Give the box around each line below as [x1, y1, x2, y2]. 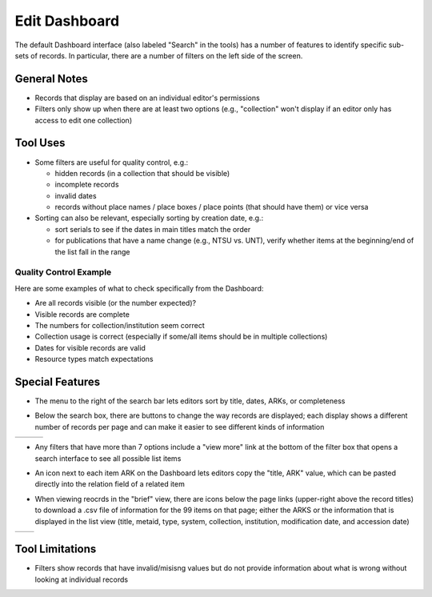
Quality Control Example [14, 266, 112, 278]
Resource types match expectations [34, 355, 154, 364]
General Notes [14, 72, 88, 86]
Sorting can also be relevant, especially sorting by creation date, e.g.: [34, 213, 264, 223]
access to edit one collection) [34, 115, 132, 125]
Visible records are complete [34, 309, 130, 319]
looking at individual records [34, 575, 128, 584]
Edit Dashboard [14, 12, 120, 30]
